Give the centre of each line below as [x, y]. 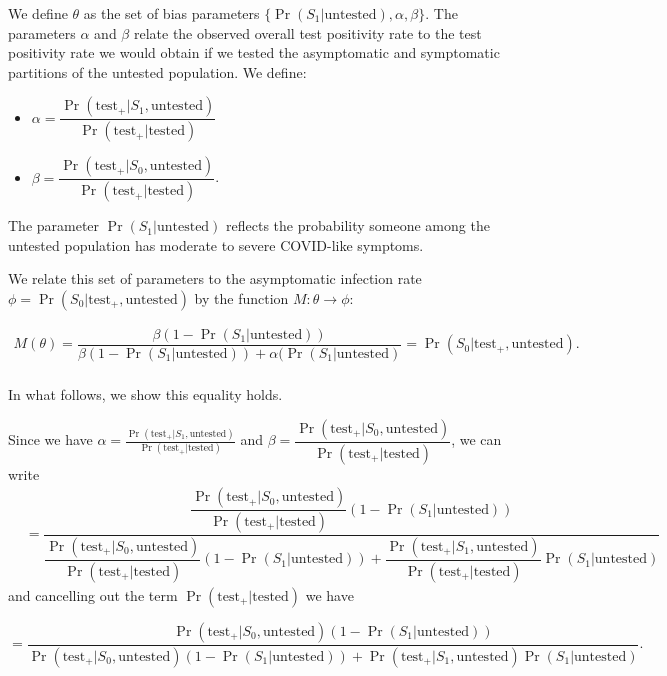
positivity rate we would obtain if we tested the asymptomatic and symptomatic [254, 52]
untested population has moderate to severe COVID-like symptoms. [216, 244]
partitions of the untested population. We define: [157, 71]
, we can [476, 439]
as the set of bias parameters [171, 13]
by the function [241, 297]
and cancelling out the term [93, 594]
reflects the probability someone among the [358, 225]
